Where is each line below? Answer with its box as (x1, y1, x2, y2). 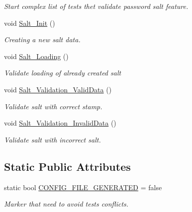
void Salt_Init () (4, 17, 55, 28)
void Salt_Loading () (4, 51, 69, 61)
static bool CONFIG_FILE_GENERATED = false (4, 182, 162, 192)
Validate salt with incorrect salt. (4, 134, 101, 144)
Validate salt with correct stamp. (4, 101, 102, 111)
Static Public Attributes (4, 158, 131, 174)
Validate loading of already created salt (4, 68, 121, 78)
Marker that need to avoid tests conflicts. (4, 199, 129, 209)
